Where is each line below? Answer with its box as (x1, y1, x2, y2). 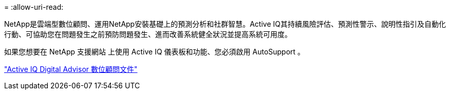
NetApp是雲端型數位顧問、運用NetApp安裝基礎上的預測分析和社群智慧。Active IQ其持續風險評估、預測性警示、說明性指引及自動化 (4, 20, 446, 28)
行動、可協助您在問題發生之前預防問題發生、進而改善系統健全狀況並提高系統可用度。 (4, 30, 292, 39)
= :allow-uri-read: (4, 3, 64, 11)
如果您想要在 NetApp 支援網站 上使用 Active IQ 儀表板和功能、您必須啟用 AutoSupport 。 (4, 47, 305, 56)
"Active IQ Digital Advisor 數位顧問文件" (4, 65, 138, 73)
